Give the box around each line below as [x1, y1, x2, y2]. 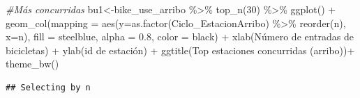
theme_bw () [6, 56, 59, 71]
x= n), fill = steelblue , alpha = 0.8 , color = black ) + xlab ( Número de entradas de [6, 29, 354, 44]
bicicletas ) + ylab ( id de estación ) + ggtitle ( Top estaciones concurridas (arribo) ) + [6, 42, 355, 57]
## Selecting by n [6, 82, 91, 92]
